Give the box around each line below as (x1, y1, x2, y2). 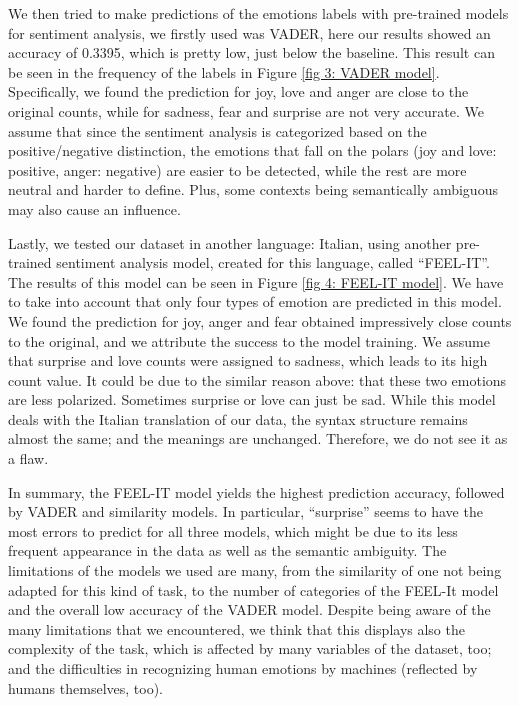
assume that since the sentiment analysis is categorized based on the (8, 120, 427, 141)
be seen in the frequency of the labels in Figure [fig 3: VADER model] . (8, 61, 440, 82)
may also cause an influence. (8, 198, 181, 219)
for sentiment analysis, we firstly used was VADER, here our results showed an (8, 22, 491, 43)
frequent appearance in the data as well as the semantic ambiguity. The (8, 540, 447, 561)
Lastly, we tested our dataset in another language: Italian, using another (8, 232, 452, 253)
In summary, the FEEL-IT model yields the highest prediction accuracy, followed (8, 481, 505, 502)
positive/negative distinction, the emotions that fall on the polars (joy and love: (8, 140, 497, 161)
